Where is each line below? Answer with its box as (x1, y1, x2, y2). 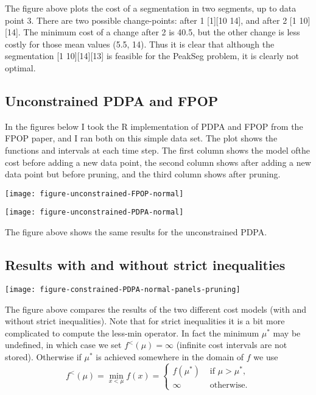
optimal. (5, 61, 36, 74)
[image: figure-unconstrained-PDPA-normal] (5, 208, 184, 217)
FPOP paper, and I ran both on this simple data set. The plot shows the (5, 132, 278, 144)
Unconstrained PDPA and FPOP (5, 91, 219, 110)
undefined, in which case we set (5, 338, 122, 351)
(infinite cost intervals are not (176, 338, 287, 351)
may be (273, 326, 301, 339)
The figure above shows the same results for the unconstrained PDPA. (5, 226, 267, 238)
